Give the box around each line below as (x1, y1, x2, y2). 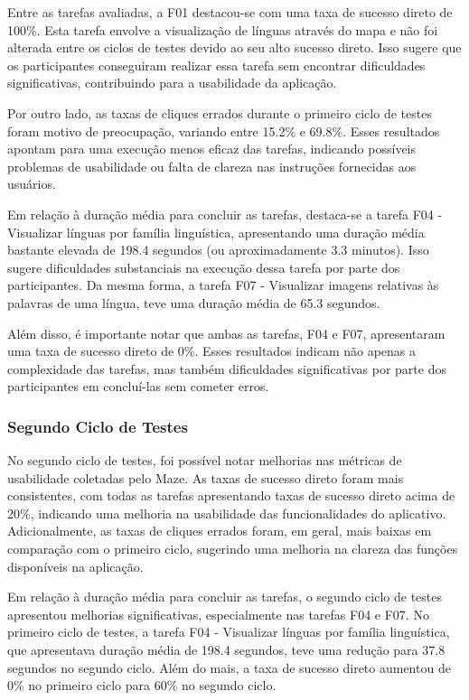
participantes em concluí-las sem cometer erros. (7, 377, 269, 396)
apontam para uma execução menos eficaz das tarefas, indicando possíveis (7, 139, 417, 158)
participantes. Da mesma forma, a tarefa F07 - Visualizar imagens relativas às (7, 275, 439, 294)
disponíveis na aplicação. (7, 556, 144, 575)
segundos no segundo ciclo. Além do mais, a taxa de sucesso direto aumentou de (7, 658, 451, 677)
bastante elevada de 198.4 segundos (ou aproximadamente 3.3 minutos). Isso (7, 240, 429, 259)
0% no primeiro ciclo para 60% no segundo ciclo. (7, 676, 277, 695)
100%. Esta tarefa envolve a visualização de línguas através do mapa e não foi (7, 20, 438, 39)
